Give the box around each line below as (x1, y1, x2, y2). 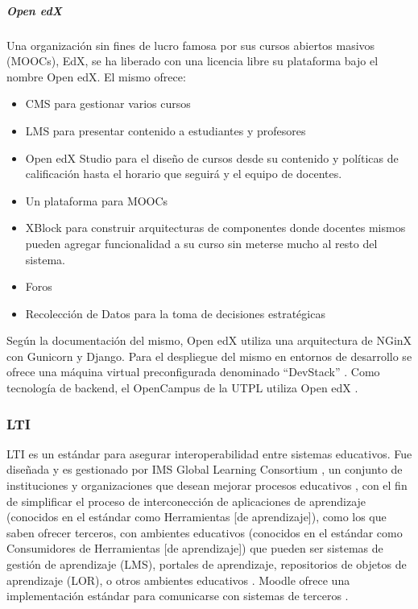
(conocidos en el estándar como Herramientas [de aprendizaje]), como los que (6, 508, 387, 525)
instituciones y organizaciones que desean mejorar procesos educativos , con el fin (6, 477, 408, 494)
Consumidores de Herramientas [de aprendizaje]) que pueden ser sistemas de (6, 540, 383, 557)
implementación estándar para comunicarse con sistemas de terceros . (6, 587, 349, 604)
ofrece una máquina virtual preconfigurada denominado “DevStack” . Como (6, 363, 380, 380)
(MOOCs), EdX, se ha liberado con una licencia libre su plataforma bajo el (6, 52, 379, 69)
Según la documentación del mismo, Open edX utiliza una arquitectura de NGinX (6, 332, 412, 349)
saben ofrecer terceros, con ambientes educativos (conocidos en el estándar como (6, 524, 403, 541)
